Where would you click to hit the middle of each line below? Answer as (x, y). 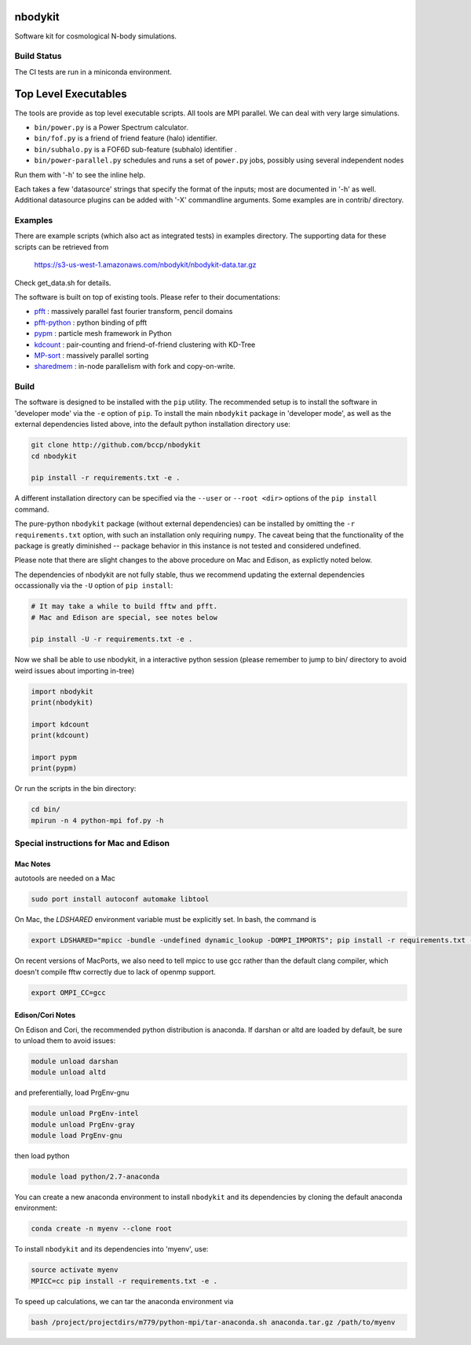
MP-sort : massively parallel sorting (91, 355)
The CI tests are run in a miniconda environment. (93, 71)
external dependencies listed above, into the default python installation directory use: (152, 425)
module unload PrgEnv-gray (83, 1124)
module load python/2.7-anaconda (95, 1177)
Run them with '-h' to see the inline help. (80, 175)
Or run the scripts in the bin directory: (75, 789)
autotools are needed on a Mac (65, 878)
